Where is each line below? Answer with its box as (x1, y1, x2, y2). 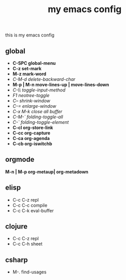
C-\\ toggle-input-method (12, 87, 66, 93)
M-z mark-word (12, 71, 46, 77)
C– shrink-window (12, 98, 50, 104)
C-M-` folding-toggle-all (12, 114, 64, 120)
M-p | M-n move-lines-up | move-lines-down (12, 82, 109, 87)
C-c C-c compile (12, 202, 48, 208)
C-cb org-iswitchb (12, 141, 52, 147)
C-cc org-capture (12, 130, 50, 136)
